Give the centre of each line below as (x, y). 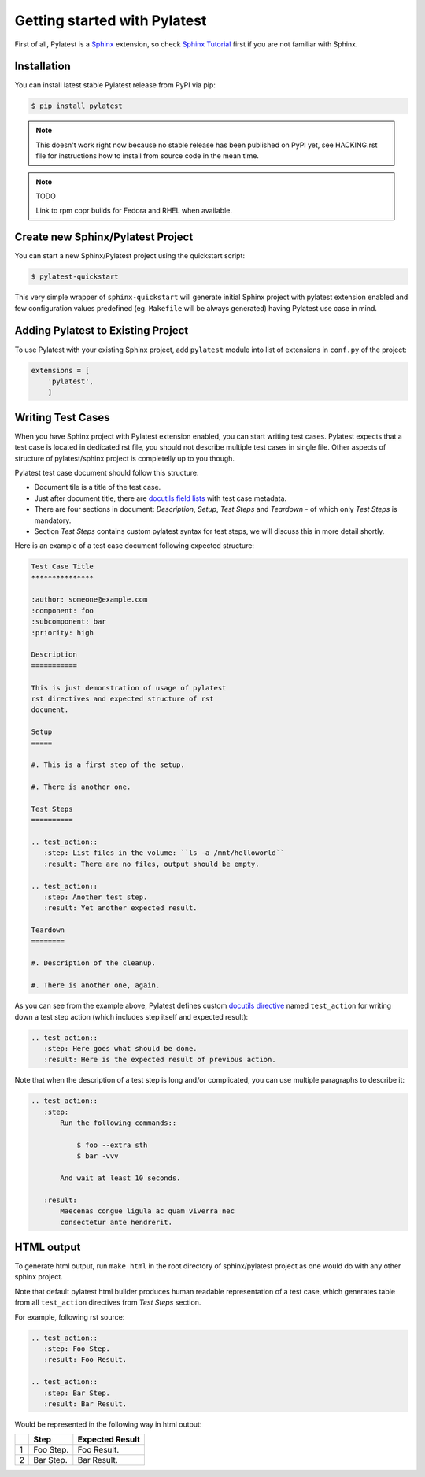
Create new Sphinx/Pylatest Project (104, 237)
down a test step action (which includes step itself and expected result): (131, 1016)
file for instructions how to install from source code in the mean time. (148, 156)
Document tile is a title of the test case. (98, 487)
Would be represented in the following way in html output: (108, 1424)
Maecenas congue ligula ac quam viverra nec (148, 1211)
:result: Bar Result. (85, 1404)
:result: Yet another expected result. (120, 908)
